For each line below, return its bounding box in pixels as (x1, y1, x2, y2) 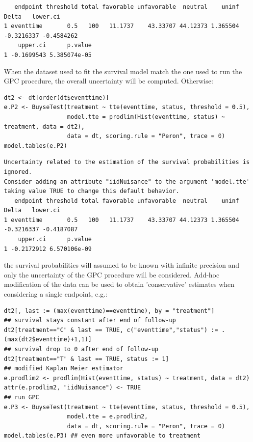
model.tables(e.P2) (4, 142, 67, 149)
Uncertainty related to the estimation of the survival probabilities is (4, 159, 250, 166)
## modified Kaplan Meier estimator (4, 365, 124, 372)
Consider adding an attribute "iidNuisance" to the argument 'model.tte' (4, 178, 250, 185)
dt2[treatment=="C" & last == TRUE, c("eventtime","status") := (4, 326, 218, 333)
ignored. (4, 168, 32, 175)
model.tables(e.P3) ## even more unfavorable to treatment (4, 432, 201, 440)
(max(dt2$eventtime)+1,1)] (4, 336, 92, 343)
